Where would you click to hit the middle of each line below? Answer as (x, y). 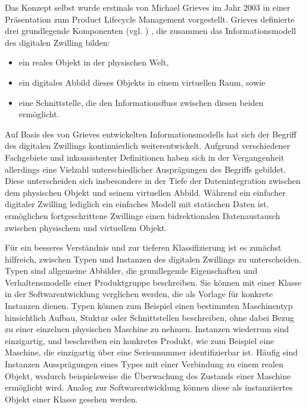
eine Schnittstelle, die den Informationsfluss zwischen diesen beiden (141, 102)
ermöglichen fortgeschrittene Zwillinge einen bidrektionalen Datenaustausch (143, 215)
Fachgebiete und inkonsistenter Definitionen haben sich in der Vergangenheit (145, 157)
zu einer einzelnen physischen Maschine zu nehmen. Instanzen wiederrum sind (147, 329)
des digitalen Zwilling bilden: (57, 42)
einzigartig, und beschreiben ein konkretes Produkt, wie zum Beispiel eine (140, 340)
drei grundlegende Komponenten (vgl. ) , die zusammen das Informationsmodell (151, 31)
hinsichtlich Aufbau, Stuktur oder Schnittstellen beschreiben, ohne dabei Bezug (149, 317)
